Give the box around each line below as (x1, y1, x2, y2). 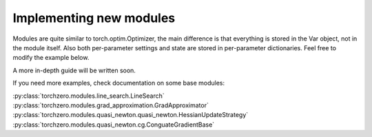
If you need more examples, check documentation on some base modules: (12, 79, 225, 87)
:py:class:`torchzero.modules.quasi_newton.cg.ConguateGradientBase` (12, 120, 215, 129)
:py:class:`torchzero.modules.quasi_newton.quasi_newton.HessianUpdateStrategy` (12, 111, 249, 119)
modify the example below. (12, 54, 90, 62)
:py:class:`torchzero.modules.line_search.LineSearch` (12, 92, 165, 100)
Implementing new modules (12, 10, 176, 25)
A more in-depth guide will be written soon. (12, 66, 136, 74)
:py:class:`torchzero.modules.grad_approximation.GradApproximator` (12, 101, 209, 109)
